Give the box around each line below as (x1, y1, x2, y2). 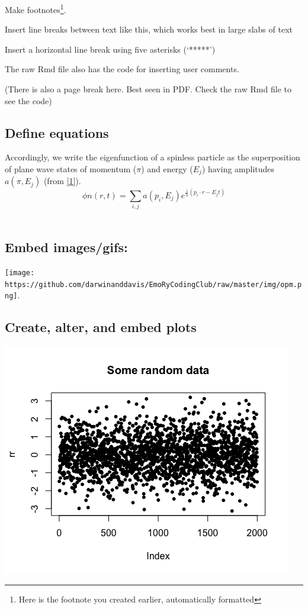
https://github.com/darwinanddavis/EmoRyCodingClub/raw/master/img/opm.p (5, 280, 302, 289)
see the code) (5, 94, 52, 107)
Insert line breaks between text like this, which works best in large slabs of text (5, 23, 293, 36)
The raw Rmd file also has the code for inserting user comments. (5, 63, 239, 75)
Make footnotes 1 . (5, 2, 66, 15)
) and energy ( (141, 163, 193, 175)
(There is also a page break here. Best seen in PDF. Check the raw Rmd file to (5, 83, 291, 95)
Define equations (5, 123, 109, 141)
